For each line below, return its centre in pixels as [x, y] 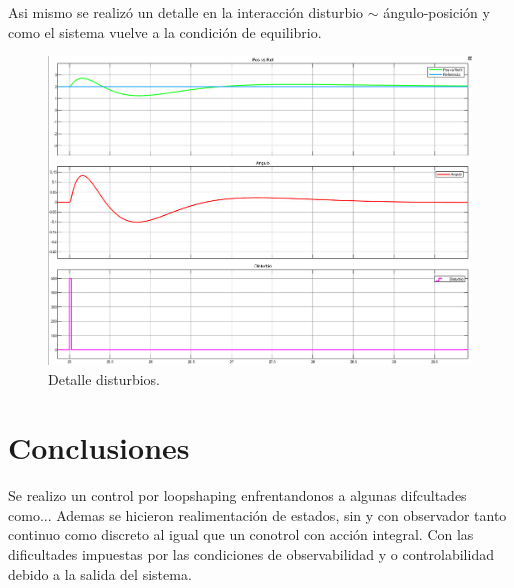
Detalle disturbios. [104, 378]
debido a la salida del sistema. [100, 573]
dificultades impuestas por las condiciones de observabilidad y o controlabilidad [251, 554]
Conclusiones [99, 447]
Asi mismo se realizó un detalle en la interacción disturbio [186, 12]
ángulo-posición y [436, 12]
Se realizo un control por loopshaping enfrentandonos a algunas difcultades [237, 495]
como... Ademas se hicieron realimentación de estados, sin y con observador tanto [257, 514]
